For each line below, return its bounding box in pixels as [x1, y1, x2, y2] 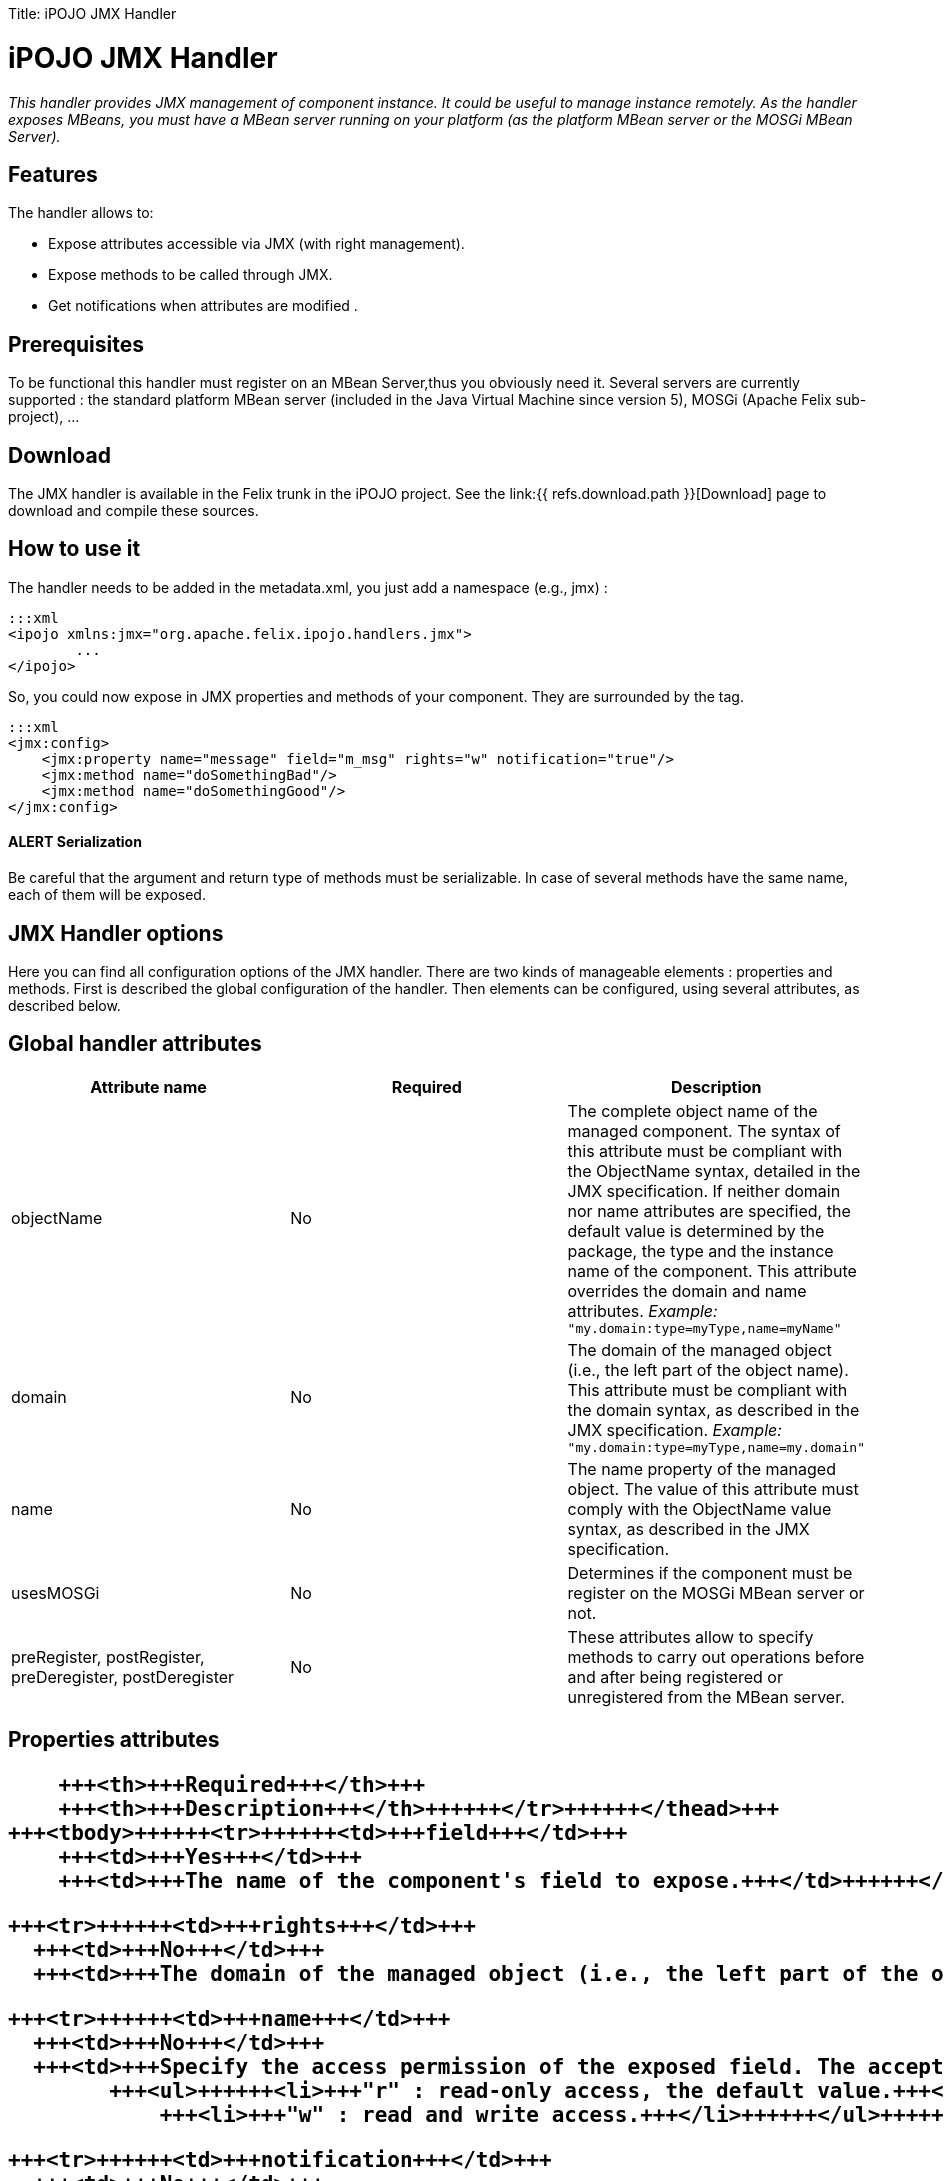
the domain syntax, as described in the [567, 1399, 860, 1420]
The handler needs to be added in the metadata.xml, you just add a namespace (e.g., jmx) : [8, 578, 608, 596]
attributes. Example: [567, 1300, 718, 1321]
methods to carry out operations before [567, 1646, 865, 1667]
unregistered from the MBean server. [567, 1686, 845, 1707]
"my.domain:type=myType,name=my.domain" [567, 1439, 865, 1455]
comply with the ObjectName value [567, 1498, 832, 1519]
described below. [8, 996, 121, 1014]
